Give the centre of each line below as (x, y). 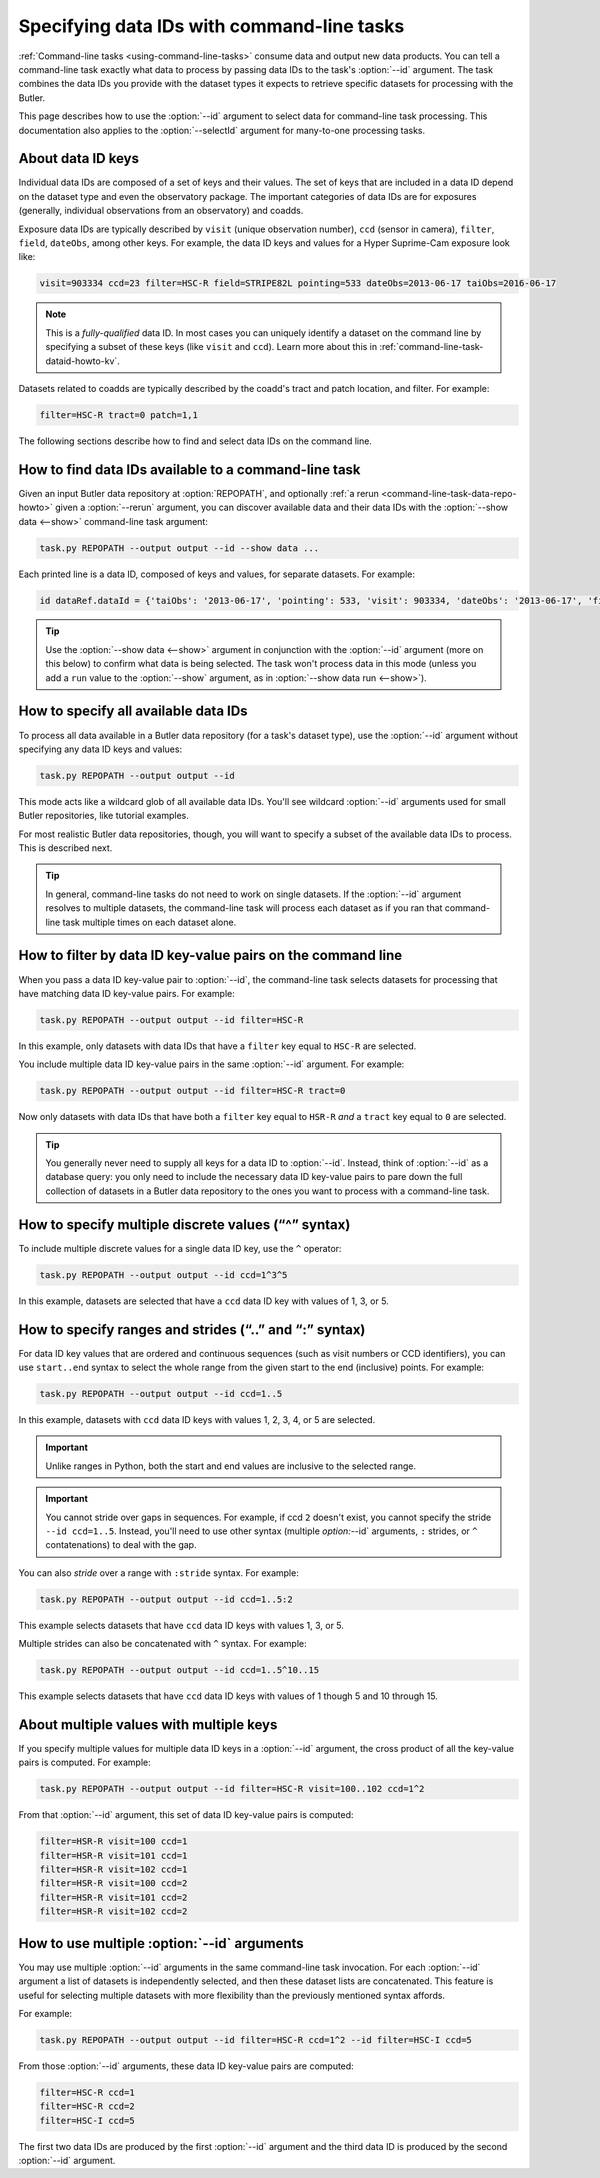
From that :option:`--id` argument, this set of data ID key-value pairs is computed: (186, 1815)
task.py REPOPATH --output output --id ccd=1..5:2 (166, 1599)
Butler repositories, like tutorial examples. (103, 816)
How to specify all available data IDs (133, 711)
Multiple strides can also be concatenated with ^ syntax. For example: (162, 1644)
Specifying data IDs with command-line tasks (211, 26)
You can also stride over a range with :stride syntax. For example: (158, 1572)
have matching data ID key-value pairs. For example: (126, 993)
